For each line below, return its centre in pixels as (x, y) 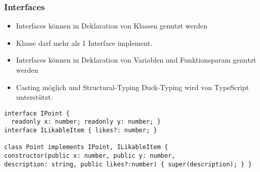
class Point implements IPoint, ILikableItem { (86, 147)
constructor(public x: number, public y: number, (90, 156)
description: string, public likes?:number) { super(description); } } (128, 164)
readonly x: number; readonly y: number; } (86, 122)
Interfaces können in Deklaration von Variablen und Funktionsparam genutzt (136, 60)
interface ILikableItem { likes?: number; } (81, 131)
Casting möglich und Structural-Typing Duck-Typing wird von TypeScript (133, 87)
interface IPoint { (37, 113)
